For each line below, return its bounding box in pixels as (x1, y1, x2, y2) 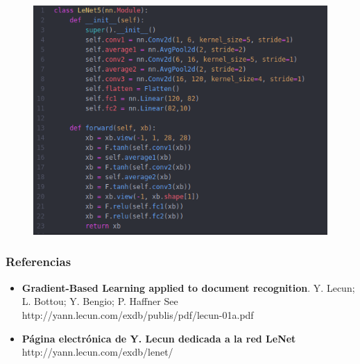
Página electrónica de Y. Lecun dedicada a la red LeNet (22, 331, 296, 345)
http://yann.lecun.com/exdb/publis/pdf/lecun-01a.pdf (22, 307, 254, 322)
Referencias (6, 253, 71, 270)
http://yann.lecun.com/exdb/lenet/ (22, 345, 173, 359)
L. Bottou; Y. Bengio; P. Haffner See (22, 294, 178, 308)
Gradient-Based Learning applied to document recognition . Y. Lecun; (22, 280, 355, 295)
